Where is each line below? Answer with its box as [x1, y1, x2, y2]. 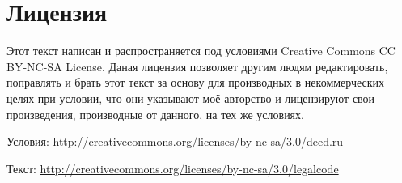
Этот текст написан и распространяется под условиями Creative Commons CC [6, 42, 396, 59]
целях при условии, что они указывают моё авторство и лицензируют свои [6, 89, 375, 106]
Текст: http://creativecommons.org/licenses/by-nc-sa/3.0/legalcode [6, 160, 339, 177]
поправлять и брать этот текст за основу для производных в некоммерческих [6, 74, 385, 91]
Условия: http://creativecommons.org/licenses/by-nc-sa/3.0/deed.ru [6, 133, 344, 150]
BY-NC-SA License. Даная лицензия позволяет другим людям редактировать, [6, 57, 388, 74]
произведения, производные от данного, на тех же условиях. [6, 105, 304, 122]
